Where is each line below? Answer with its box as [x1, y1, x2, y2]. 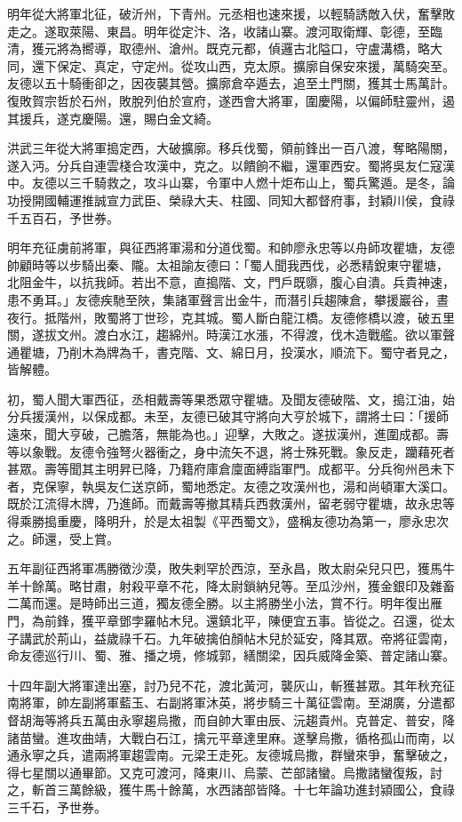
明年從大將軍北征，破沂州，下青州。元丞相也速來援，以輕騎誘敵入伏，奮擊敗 [7, 4, 455, 22]
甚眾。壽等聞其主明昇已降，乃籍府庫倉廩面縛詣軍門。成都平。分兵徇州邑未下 [7, 459, 455, 478]
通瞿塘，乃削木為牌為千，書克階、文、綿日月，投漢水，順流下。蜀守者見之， [7, 342, 455, 361]
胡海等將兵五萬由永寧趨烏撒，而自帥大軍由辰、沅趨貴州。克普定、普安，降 [19, 710, 455, 729]
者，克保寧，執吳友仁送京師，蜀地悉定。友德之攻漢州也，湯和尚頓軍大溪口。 [7, 476, 455, 495]
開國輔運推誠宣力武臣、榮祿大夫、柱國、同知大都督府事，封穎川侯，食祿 [31, 190, 455, 209]
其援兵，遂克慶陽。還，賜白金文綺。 [7, 108, 219, 127]
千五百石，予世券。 [7, 208, 119, 227]
